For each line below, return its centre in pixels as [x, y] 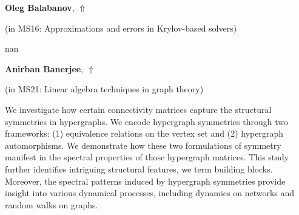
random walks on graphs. [52, 204]
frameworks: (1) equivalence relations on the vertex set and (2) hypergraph [144, 133]
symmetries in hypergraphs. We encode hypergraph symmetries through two [146, 121]
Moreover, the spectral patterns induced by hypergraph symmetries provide [145, 181]
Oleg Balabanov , [40, 7]
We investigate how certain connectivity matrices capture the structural [138, 109]
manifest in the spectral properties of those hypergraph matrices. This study [147, 157]
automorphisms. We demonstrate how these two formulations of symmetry [143, 145]
